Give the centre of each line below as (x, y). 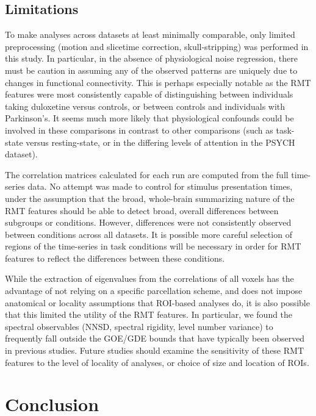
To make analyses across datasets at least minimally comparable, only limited (150, 34)
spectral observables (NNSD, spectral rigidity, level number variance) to (139, 326)
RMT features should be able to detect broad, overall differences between (142, 210)
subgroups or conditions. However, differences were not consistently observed (148, 222)
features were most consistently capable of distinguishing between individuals (149, 94)
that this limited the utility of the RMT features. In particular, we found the (149, 314)
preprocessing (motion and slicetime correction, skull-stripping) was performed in (157, 46)
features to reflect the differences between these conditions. (115, 258)
